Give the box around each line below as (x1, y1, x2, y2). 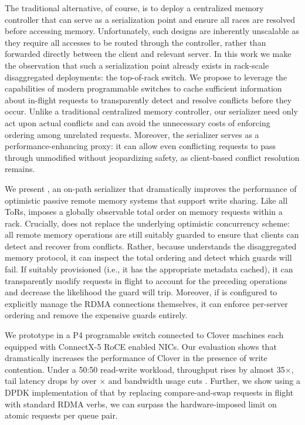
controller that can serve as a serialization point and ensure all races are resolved (5, 13, 296, 25)
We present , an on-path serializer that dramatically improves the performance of (5, 182, 297, 194)
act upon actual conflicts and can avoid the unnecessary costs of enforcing (5, 116, 270, 129)
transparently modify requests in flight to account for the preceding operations (5, 274, 287, 286)
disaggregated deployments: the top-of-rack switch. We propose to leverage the (5, 70, 287, 83)
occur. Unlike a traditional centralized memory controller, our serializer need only (5, 105, 298, 117)
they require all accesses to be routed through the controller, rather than (5, 36, 266, 48)
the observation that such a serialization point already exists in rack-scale (5, 59, 269, 71)
